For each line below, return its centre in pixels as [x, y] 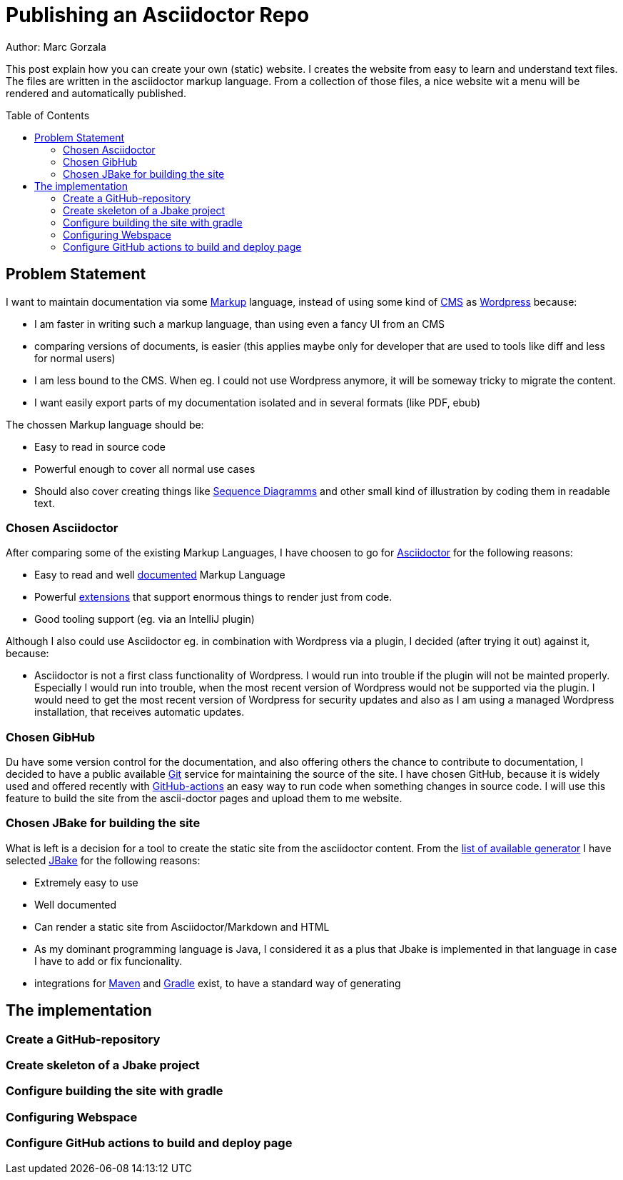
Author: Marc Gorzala [56, 46]
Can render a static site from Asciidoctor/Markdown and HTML [182, 926]
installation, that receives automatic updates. [140, 712]
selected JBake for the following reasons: [103, 860]
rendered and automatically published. [96, 93]
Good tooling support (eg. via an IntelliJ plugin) [145, 619]
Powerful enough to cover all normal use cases [145, 469]
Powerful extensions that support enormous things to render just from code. [213, 597]
